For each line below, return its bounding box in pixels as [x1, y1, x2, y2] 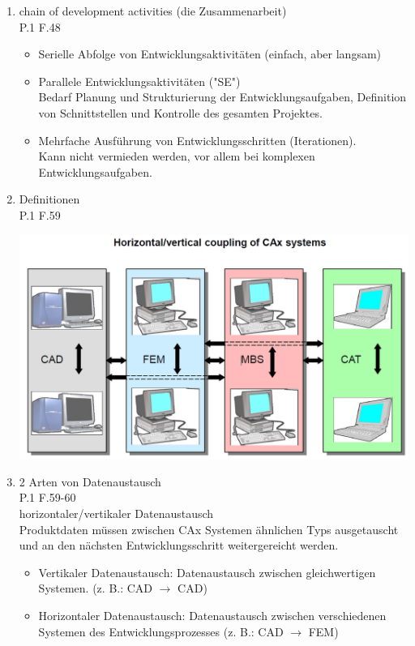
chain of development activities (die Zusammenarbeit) [19, 2, 287, 19]
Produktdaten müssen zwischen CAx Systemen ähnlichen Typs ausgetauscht [19, 520, 399, 537]
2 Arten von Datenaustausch [19, 473, 161, 490]
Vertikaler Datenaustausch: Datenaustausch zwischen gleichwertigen [38, 563, 376, 580]
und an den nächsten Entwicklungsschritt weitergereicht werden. [19, 537, 339, 554]
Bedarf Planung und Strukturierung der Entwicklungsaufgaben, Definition [38, 88, 407, 105]
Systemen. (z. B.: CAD [38, 580, 153, 597]
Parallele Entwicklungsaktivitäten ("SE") [38, 72, 241, 89]
